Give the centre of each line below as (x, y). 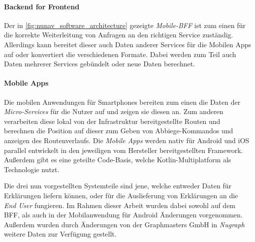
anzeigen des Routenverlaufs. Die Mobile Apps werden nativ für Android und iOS (127, 140)
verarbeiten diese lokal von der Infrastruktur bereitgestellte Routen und (112, 121)
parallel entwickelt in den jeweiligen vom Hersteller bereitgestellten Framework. (124, 150)
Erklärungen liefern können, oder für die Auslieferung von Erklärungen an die (121, 195)
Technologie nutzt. (32, 169)
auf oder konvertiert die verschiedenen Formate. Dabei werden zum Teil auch (120, 54)
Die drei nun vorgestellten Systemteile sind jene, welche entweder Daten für (118, 186)
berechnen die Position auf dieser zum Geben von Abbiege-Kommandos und (119, 131)
